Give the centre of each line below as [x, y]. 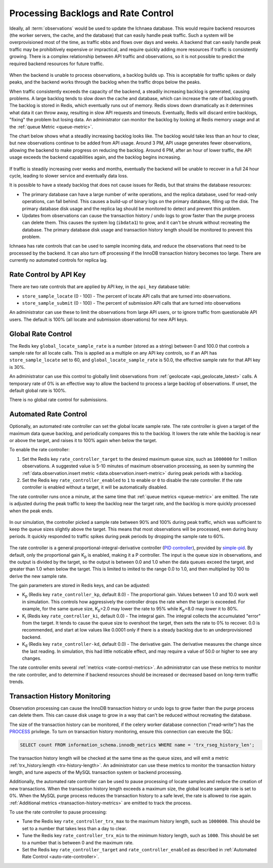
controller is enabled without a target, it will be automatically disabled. [95, 487]
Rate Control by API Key [48, 275]
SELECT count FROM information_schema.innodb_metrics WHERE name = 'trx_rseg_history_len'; [137, 745]
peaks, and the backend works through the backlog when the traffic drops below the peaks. [105, 82]
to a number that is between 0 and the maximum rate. [78, 842]
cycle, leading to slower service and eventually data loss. [69, 176]
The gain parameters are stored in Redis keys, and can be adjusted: [80, 586]
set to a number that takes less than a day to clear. [75, 828]
